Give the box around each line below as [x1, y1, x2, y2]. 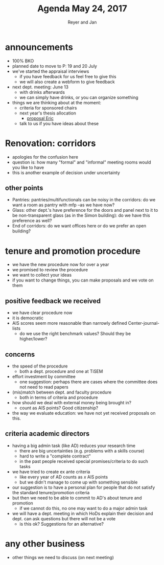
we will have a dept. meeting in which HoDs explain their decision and [12, 510, 153, 516]
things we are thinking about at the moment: [12, 99, 101, 106]
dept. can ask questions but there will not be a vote [12, 515, 116, 521]
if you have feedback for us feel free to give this [19, 73, 117, 79]
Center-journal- [128, 320, 160, 326]
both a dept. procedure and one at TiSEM [19, 368, 103, 374]
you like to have [12, 164, 44, 170]
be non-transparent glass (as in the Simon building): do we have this [12, 212, 150, 219]
